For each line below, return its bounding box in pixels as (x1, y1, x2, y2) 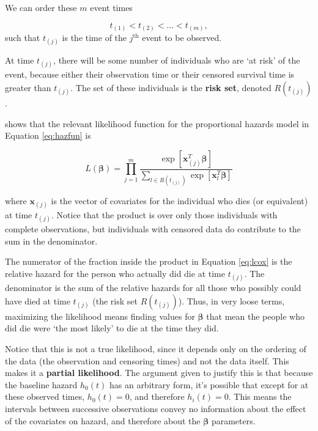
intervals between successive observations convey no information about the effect (5, 402, 306, 415)
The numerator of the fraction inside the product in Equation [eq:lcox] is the (5, 255, 292, 268)
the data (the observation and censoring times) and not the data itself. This (5, 354, 289, 367)
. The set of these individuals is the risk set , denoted (70, 81, 272, 94)
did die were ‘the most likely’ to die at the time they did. (5, 322, 219, 334)
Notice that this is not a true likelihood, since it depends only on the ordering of (5, 342, 306, 355)
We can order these (5, 1, 77, 13)
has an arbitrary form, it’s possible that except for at (109, 378, 309, 391)
